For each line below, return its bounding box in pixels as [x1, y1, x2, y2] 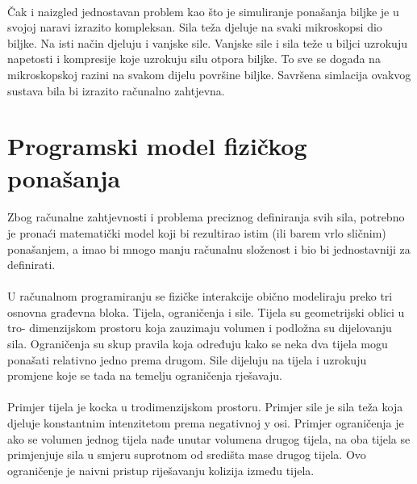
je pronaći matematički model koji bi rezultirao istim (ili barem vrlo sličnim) [7, 224, 386, 241]
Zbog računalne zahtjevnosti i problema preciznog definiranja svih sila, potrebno [7, 208, 405, 225]
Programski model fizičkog [7, 129, 307, 162]
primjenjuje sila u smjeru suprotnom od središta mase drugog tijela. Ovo [7, 446, 366, 463]
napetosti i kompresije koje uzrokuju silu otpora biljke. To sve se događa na [7, 50, 381, 67]
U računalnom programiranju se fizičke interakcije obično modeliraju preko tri [7, 288, 393, 305]
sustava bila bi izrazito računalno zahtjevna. [7, 82, 225, 99]
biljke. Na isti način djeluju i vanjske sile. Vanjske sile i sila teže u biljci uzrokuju [7, 34, 407, 51]
